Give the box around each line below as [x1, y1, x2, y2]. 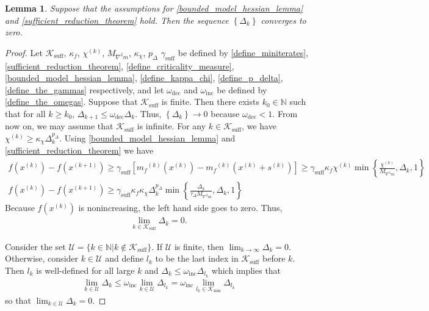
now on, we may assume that [5, 120, 114, 132]
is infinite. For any [137, 120, 206, 132]
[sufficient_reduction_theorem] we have [5, 144, 154, 157]
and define [105, 252, 144, 265]
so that [5, 293, 31, 306]
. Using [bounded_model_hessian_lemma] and [59, 132, 236, 144]
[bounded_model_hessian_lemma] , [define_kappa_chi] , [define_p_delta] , [5, 71, 283, 84]
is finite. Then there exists [161, 95, 259, 108]
